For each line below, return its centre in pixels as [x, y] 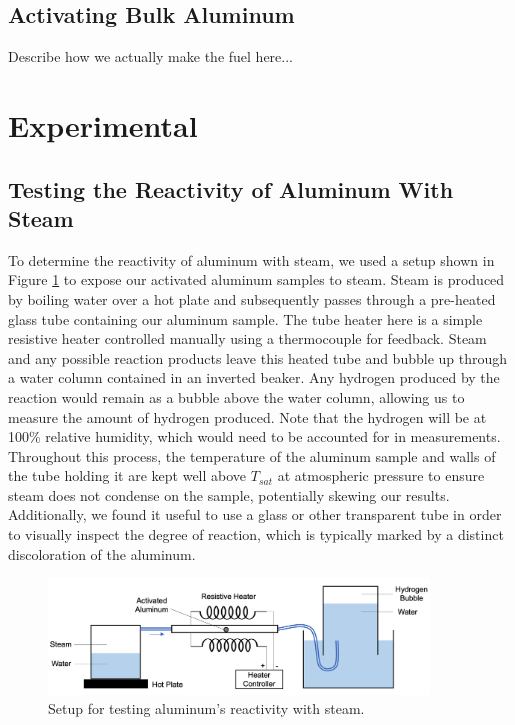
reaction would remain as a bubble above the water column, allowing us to [236, 396]
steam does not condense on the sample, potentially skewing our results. [229, 494]
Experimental [103, 124]
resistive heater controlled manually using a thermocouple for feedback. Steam [247, 338]
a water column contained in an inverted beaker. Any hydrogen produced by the [254, 377]
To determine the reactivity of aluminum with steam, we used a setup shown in [251, 259]
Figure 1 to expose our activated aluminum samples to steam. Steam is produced [256, 279]
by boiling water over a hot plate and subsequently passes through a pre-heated [252, 298]
